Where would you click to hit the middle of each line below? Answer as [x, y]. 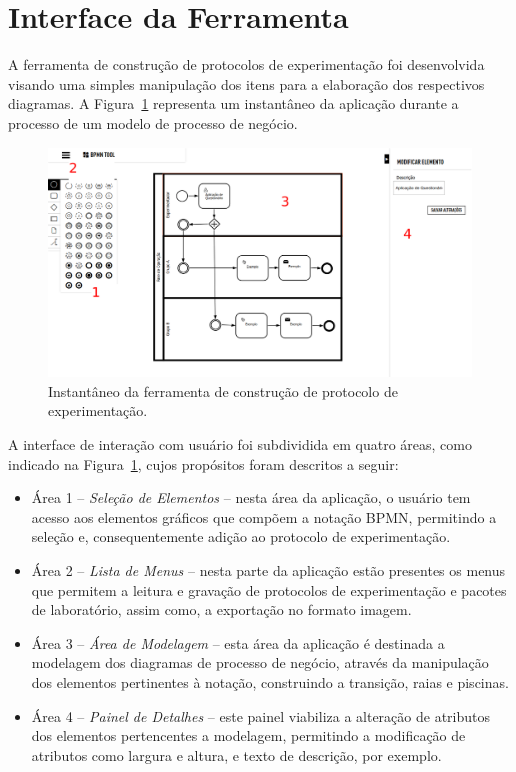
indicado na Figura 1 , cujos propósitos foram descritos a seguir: [203, 463]
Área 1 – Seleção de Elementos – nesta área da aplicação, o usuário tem [251, 497]
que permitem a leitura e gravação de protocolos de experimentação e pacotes [269, 589]
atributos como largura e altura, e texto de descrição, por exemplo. [236, 754]
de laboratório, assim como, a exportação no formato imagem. [221, 609]
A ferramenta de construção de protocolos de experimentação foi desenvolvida [246, 64]
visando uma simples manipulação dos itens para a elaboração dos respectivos [246, 83]
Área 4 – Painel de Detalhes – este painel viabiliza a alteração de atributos [261, 715]
